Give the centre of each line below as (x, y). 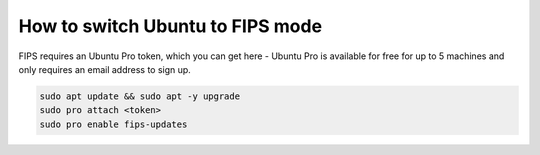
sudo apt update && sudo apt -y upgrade (139, 96)
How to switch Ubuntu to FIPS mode (170, 26)
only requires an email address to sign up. (105, 69)
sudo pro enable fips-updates (113, 124)
